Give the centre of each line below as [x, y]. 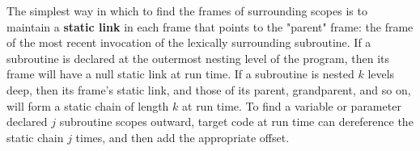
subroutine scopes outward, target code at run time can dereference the [236, 122]
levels [381, 74]
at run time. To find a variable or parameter [292, 105]
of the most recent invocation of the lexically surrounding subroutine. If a [189, 42]
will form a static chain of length [88, 105]
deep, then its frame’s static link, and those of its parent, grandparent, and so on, [209, 89]
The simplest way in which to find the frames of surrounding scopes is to [187, 10]
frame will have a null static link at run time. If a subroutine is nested [180, 74]
